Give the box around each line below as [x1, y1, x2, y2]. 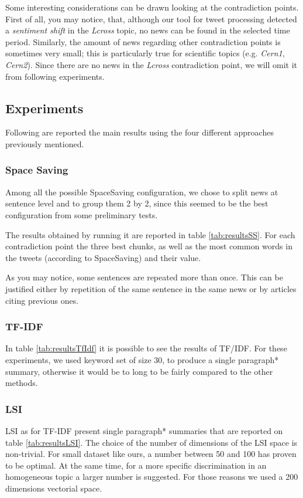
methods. [5, 377, 38, 389]
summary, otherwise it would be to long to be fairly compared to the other [5, 365, 273, 377]
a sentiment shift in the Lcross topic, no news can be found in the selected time [5, 24, 290, 36]
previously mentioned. [5, 137, 84, 150]
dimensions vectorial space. [5, 482, 102, 494]
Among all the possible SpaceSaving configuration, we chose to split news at [5, 185, 278, 198]
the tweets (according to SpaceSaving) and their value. [5, 251, 201, 263]
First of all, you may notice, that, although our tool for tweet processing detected [5, 12, 297, 25]
